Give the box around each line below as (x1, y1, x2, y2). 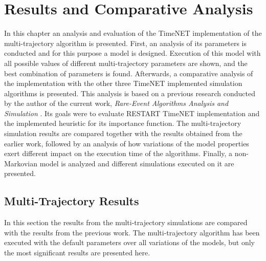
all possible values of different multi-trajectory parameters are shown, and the (4, 57, 248, 68)
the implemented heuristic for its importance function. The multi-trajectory (4, 118, 241, 128)
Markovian (4, 158, 38, 168)
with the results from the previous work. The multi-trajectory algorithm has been (4, 227, 260, 237)
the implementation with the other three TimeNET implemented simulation (4, 78, 242, 89)
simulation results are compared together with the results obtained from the (4, 128, 242, 139)
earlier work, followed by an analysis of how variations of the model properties (4, 138, 249, 148)
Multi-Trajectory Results (4, 193, 139, 209)
